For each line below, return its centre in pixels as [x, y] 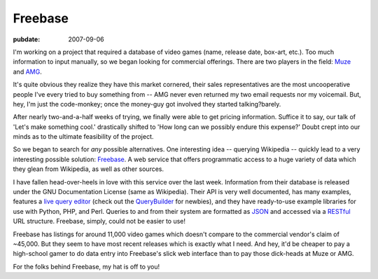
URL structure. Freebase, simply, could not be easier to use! [99, 222]
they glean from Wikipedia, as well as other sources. [89, 169]
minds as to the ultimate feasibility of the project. [83, 137]
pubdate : [27, 39]
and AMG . [27, 72]
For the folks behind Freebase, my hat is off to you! [86, 266]
